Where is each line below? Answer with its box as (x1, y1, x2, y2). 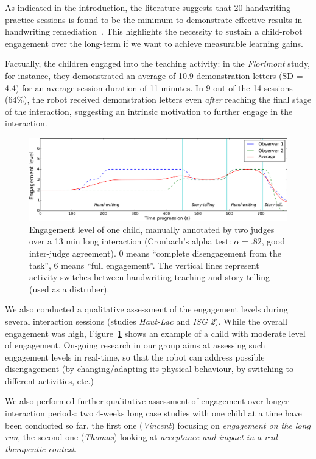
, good (261, 235, 285, 247)
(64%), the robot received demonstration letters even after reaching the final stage (5, 93, 312, 106)
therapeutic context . (5, 442, 77, 455)
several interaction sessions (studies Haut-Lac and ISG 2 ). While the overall (5, 314, 287, 327)
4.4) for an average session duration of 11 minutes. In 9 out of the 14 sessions (5, 81, 293, 94)
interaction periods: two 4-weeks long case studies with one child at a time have (5, 407, 302, 419)
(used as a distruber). (29, 282, 110, 295)
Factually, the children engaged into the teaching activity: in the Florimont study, (5, 57, 311, 70)
